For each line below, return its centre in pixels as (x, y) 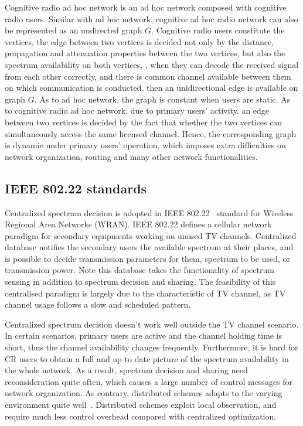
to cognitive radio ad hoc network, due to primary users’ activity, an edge (137, 110)
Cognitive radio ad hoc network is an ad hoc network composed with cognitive (146, 7)
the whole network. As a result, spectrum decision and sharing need (126, 370)
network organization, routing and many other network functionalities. (131, 156)
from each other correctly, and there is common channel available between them (148, 76)
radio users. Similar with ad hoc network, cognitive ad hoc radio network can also (151, 18)
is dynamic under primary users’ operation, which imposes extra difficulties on (145, 145)
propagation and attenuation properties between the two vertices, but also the (145, 53)
